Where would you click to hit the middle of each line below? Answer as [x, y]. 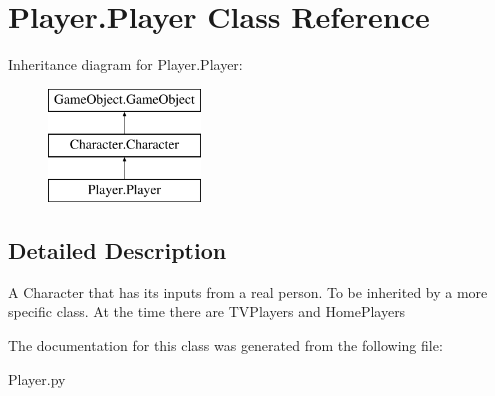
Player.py [37, 378]
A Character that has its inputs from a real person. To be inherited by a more [248, 291]
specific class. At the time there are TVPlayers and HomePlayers [207, 311]
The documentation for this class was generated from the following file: [225, 345]
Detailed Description [117, 250]
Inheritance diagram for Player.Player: [125, 64]
